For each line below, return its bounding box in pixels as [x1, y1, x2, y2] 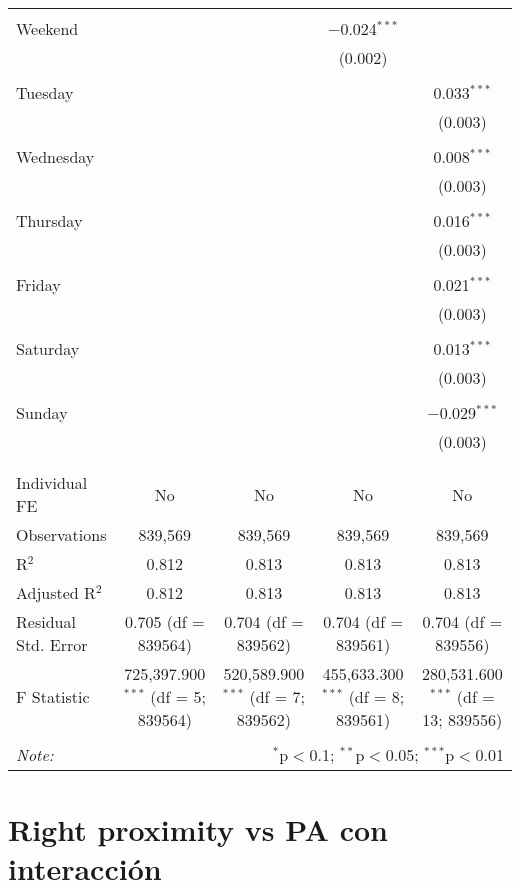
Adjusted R [16, 581, 96, 604]
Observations [16, 523, 107, 546]
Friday [16, 273, 61, 296]
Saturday [16, 337, 80, 360]
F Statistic [16, 685, 90, 708]
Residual [16, 610, 76, 633]
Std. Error [16, 633, 88, 656]
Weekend [16, 17, 79, 40]
